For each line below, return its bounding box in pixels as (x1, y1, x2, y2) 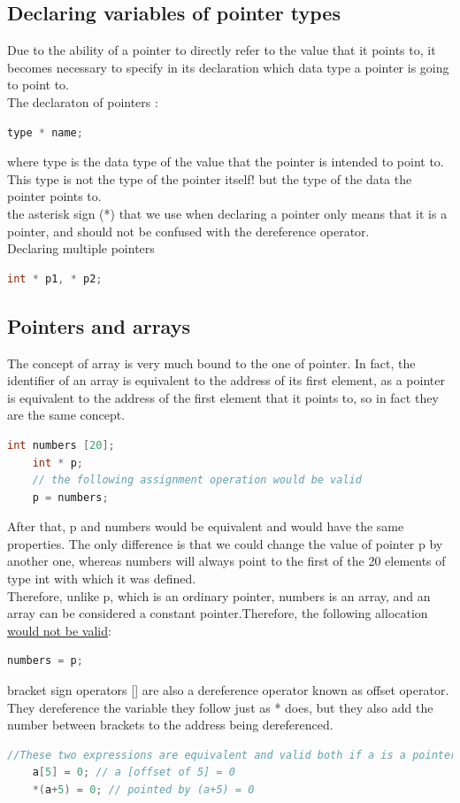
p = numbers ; (32, 490, 109, 504)
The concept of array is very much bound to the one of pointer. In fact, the (7, 353, 416, 372)
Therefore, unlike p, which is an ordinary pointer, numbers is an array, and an (7, 586, 431, 605)
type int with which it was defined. (7, 569, 196, 588)
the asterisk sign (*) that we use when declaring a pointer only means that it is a (7, 204, 448, 222)
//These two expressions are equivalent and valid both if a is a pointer (7, 748, 457, 761)
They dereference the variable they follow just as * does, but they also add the (7, 698, 433, 716)
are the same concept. (7, 405, 126, 424)
